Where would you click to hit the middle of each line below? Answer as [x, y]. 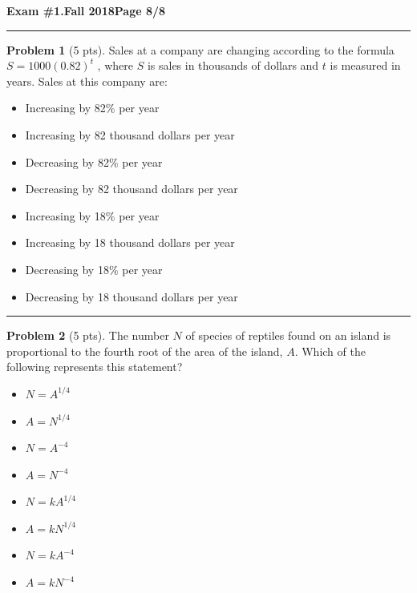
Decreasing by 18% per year [94, 269]
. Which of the [330, 351]
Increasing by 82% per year [92, 108]
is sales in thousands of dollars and [233, 65]
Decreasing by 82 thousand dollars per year [132, 189]
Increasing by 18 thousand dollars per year [130, 242]
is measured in [365, 65]
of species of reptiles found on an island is [288, 335]
